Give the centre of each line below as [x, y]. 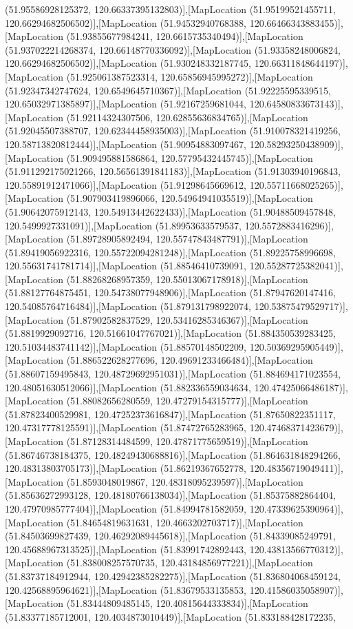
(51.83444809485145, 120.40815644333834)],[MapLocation [187, 603]
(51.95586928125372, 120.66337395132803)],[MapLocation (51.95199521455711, [170, 9]
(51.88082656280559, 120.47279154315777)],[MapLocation [187, 401]
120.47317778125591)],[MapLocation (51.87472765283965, [126, 427]
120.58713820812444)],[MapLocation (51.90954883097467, [126, 144]
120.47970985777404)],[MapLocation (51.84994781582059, [126, 508]
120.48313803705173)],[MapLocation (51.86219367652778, [126, 468]
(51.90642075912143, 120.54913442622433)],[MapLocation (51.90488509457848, [170, 211]
